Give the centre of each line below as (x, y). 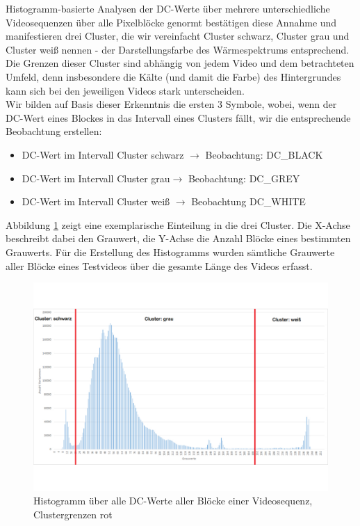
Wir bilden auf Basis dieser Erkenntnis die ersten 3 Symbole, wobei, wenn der (171, 104)
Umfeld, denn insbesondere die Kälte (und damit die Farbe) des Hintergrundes (173, 76)
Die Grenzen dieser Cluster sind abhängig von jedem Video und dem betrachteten (180, 63)
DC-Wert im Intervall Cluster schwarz (103, 154)
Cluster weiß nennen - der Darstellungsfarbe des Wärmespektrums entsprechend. (178, 49)
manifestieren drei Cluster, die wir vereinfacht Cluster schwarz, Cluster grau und (178, 36)
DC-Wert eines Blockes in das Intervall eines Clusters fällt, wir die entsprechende (178, 117)
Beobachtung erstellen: (54, 131)
